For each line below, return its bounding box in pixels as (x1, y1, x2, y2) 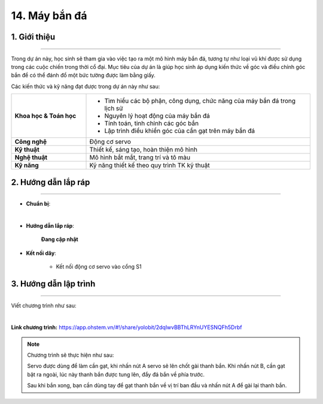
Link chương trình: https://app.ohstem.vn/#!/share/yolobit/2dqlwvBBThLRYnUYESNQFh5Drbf (11, 324, 242, 331)
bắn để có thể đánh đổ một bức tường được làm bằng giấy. (11, 72, 156, 79)
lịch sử (104, 104, 123, 113)
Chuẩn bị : (26, 200, 51, 207)
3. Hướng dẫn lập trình (11, 279, 96, 289)
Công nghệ (14, 138, 47, 146)
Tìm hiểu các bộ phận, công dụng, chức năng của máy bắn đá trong (104, 97, 296, 105)
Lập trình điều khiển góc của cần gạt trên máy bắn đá (104, 126, 255, 135)
